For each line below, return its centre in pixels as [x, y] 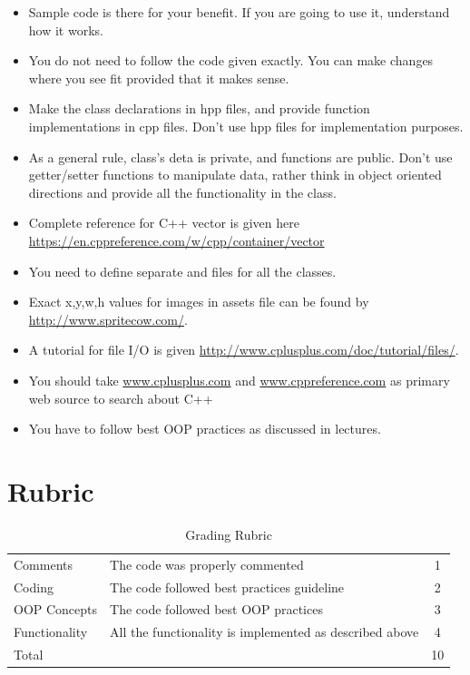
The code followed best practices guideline [227, 587]
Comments [44, 564]
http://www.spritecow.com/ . [108, 319]
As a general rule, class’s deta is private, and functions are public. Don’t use [240, 157]
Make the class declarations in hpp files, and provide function [199, 108]
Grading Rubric [229, 534]
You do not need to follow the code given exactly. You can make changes [231, 60]
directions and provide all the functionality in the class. [182, 192]
